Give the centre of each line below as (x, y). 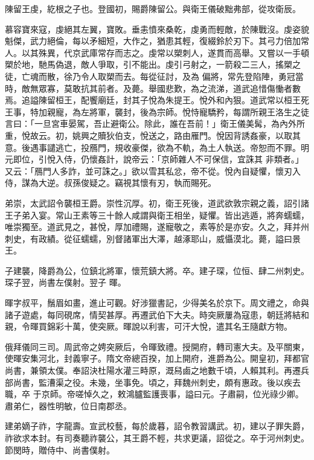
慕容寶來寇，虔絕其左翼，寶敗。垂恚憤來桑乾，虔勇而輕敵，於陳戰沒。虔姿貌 (157, 29)
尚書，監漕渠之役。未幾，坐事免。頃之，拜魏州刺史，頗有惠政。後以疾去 (157, 382)
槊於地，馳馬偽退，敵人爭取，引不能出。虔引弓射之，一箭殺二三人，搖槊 (149, 64)
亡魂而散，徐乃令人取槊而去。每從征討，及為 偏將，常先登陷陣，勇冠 (158, 76)
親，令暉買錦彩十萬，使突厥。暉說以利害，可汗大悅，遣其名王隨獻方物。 (149, 326)
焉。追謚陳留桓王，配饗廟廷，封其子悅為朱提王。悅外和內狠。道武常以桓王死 (157, 100)
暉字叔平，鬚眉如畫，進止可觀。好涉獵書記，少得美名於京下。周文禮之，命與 (157, 303)
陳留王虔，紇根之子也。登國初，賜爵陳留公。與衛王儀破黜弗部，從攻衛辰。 (153, 8)
